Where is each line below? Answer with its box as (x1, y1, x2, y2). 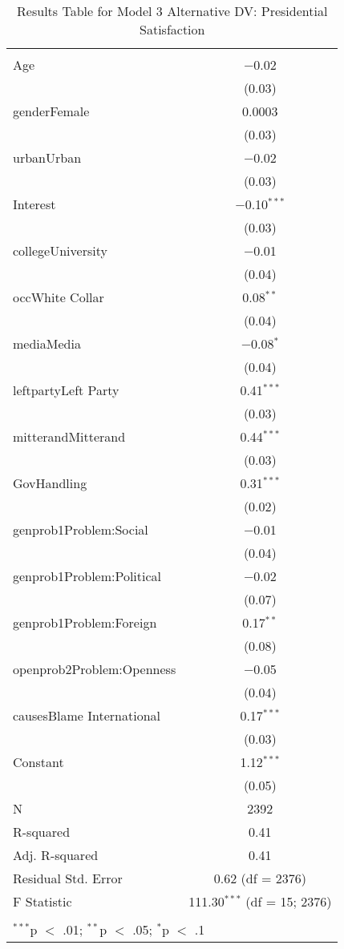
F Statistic (13, 892, 72, 911)
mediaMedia (13, 334, 81, 353)
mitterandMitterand (13, 427, 126, 446)
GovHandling (13, 474, 87, 492)
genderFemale (13, 102, 90, 120)
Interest (13, 195, 56, 213)
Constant (13, 753, 64, 771)
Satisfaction (140, 20, 205, 38)
